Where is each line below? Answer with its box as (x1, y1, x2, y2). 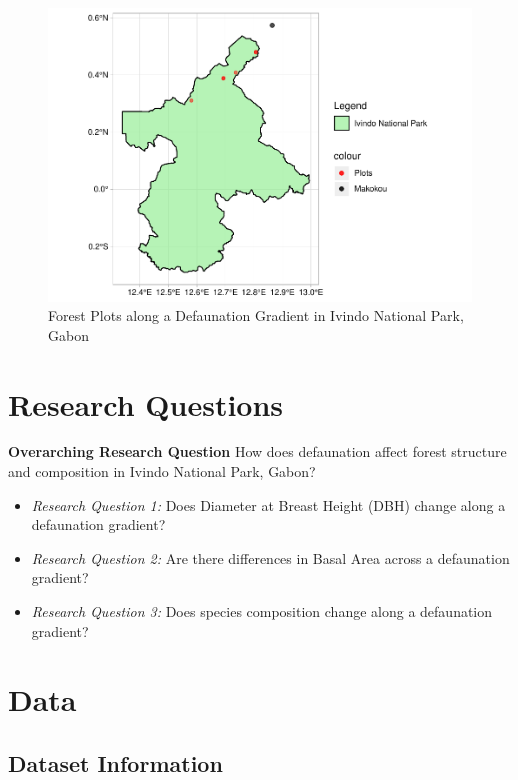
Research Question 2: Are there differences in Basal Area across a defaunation (31, 547, 510, 568)
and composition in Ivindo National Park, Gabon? (8, 461, 316, 482)
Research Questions (8, 383, 284, 424)
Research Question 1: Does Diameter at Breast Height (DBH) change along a (31, 494, 506, 515)
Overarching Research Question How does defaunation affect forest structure (8, 441, 507, 462)
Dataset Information (8, 747, 223, 778)
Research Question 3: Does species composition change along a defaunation (31, 601, 493, 621)
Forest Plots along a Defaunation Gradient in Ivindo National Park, (48, 305, 464, 326)
